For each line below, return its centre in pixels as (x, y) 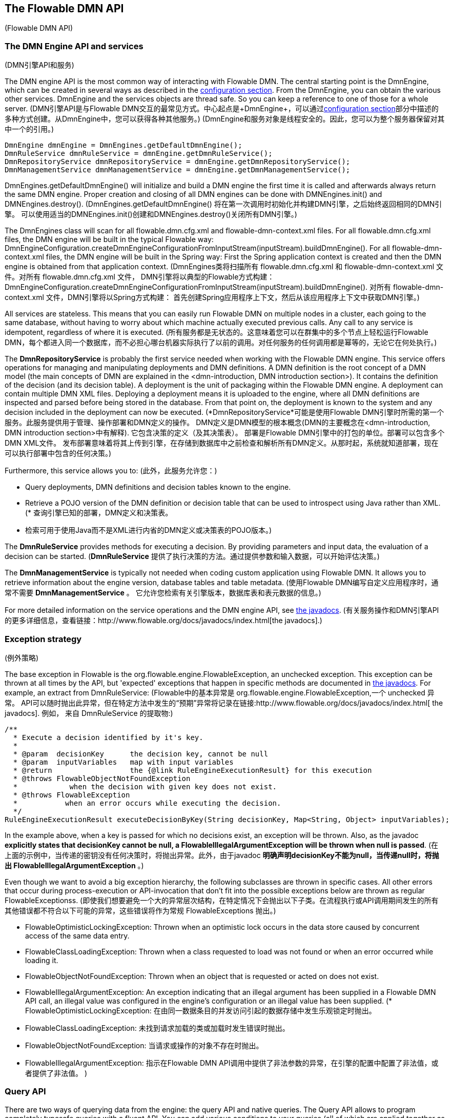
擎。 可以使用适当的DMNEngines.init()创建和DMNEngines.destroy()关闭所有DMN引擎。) (151, 214)
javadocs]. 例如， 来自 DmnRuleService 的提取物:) (89, 713)
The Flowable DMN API (64, 8)
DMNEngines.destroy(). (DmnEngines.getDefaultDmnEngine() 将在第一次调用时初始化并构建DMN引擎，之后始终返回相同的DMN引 (223, 204)
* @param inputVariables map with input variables (123, 762)
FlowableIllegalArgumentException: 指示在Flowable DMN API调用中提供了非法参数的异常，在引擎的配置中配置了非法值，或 (232, 1063)
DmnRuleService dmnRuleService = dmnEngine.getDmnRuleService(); (139, 154)
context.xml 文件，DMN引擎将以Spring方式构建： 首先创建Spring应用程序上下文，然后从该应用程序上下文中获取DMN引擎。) (212, 297)
